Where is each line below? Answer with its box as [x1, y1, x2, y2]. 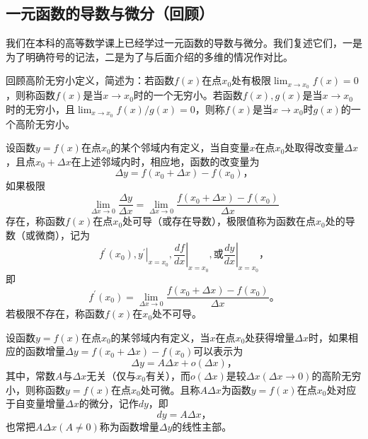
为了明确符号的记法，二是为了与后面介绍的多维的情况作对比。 [6, 49, 293, 64]
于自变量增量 [6, 396, 65, 411]
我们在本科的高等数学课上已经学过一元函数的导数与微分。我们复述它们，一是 [6, 35, 362, 50]
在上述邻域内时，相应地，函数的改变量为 [71, 153, 260, 168]
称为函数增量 [99, 418, 159, 433]
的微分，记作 [79, 396, 139, 411]
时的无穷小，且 [6, 101, 75, 116]
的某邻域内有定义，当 [110, 329, 210, 344]
